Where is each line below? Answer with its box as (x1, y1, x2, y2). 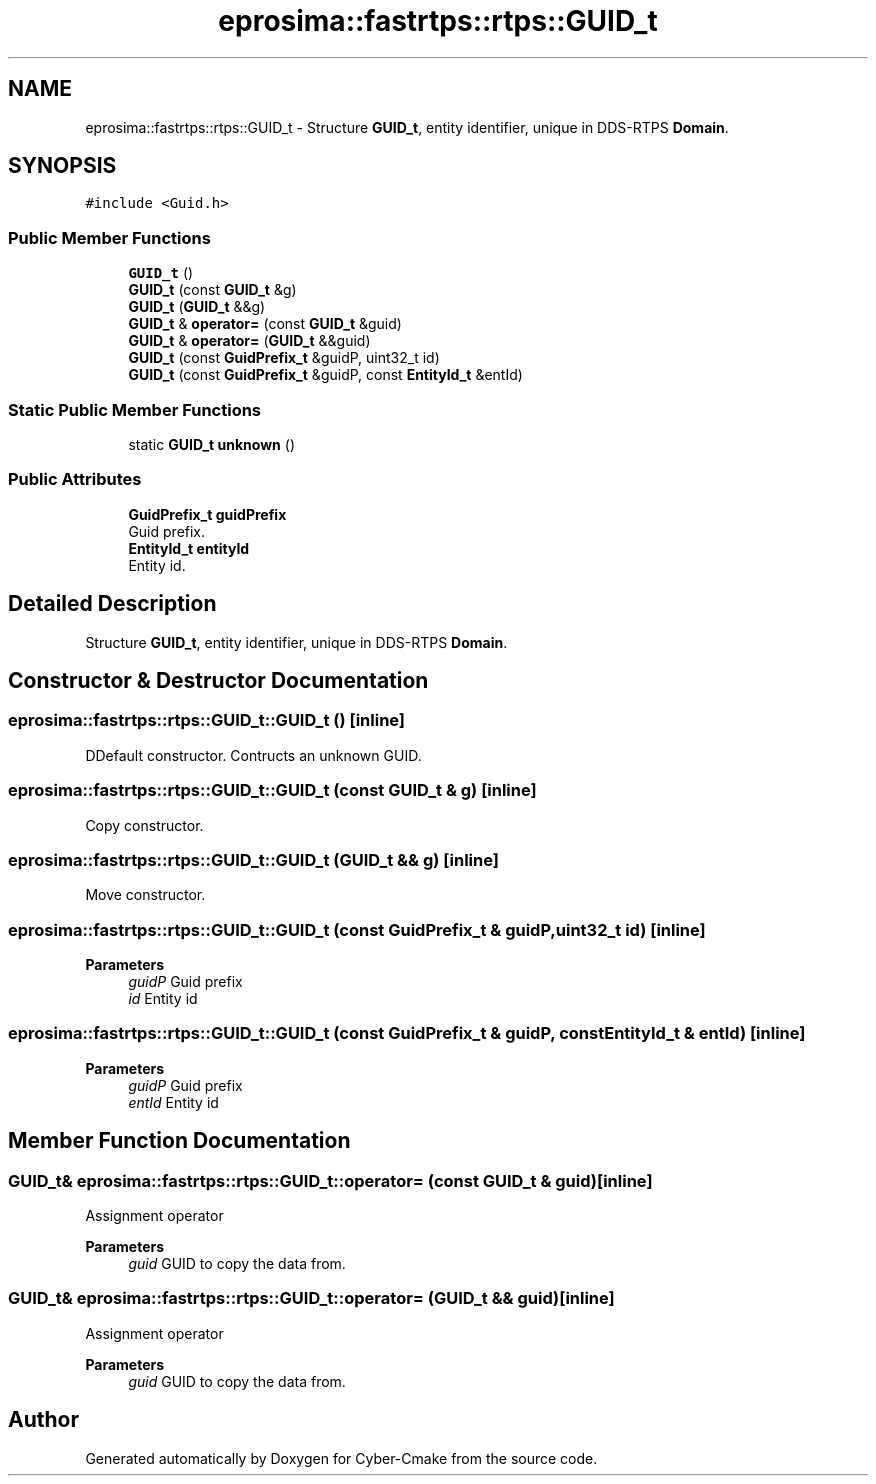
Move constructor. (85, 886, 206, 904)
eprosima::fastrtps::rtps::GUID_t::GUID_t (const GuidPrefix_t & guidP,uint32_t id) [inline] (8, 919, 706, 940)
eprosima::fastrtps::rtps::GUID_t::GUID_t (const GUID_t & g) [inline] (8, 780, 537, 801)
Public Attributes (8, 469, 142, 490)
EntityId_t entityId (128, 539, 250, 557)
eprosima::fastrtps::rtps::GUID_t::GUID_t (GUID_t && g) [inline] (8, 849, 499, 870)
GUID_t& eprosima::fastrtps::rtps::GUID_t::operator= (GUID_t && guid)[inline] (8, 1288, 615, 1309)
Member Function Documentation (8, 1128, 351, 1154)
